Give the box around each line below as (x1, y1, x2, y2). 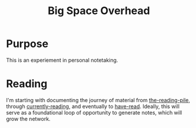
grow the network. (6, 115, 51, 122)
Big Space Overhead (48, 4, 150, 18)
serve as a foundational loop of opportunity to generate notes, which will (6, 109, 182, 116)
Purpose (6, 37, 49, 50)
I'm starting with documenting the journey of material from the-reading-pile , (6, 96, 190, 103)
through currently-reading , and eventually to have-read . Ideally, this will (6, 103, 180, 110)
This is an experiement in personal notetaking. (6, 56, 118, 63)
